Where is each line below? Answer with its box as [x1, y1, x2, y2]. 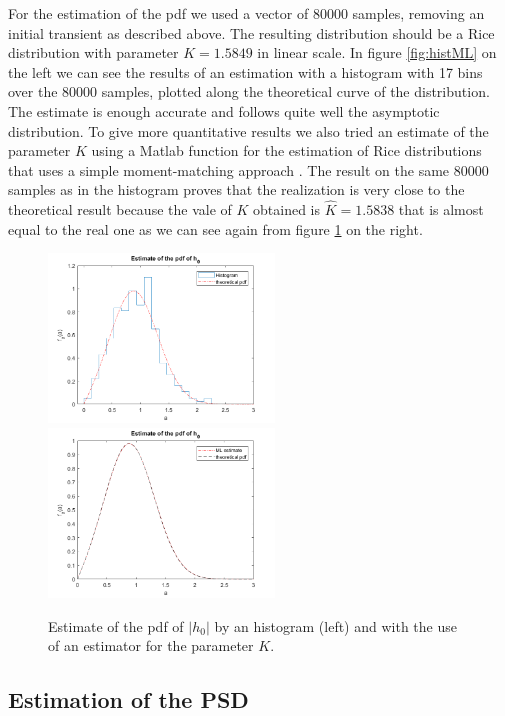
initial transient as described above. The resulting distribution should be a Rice [8, 22, 495, 43]
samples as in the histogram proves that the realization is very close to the [8, 179, 465, 200]
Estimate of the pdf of [48, 615, 184, 636]
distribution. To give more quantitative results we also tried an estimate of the [8, 120, 489, 141]
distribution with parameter [8, 42, 179, 63]
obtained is [253, 199, 321, 220]
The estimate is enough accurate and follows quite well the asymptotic [8, 100, 440, 121]
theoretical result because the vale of [8, 199, 232, 220]
